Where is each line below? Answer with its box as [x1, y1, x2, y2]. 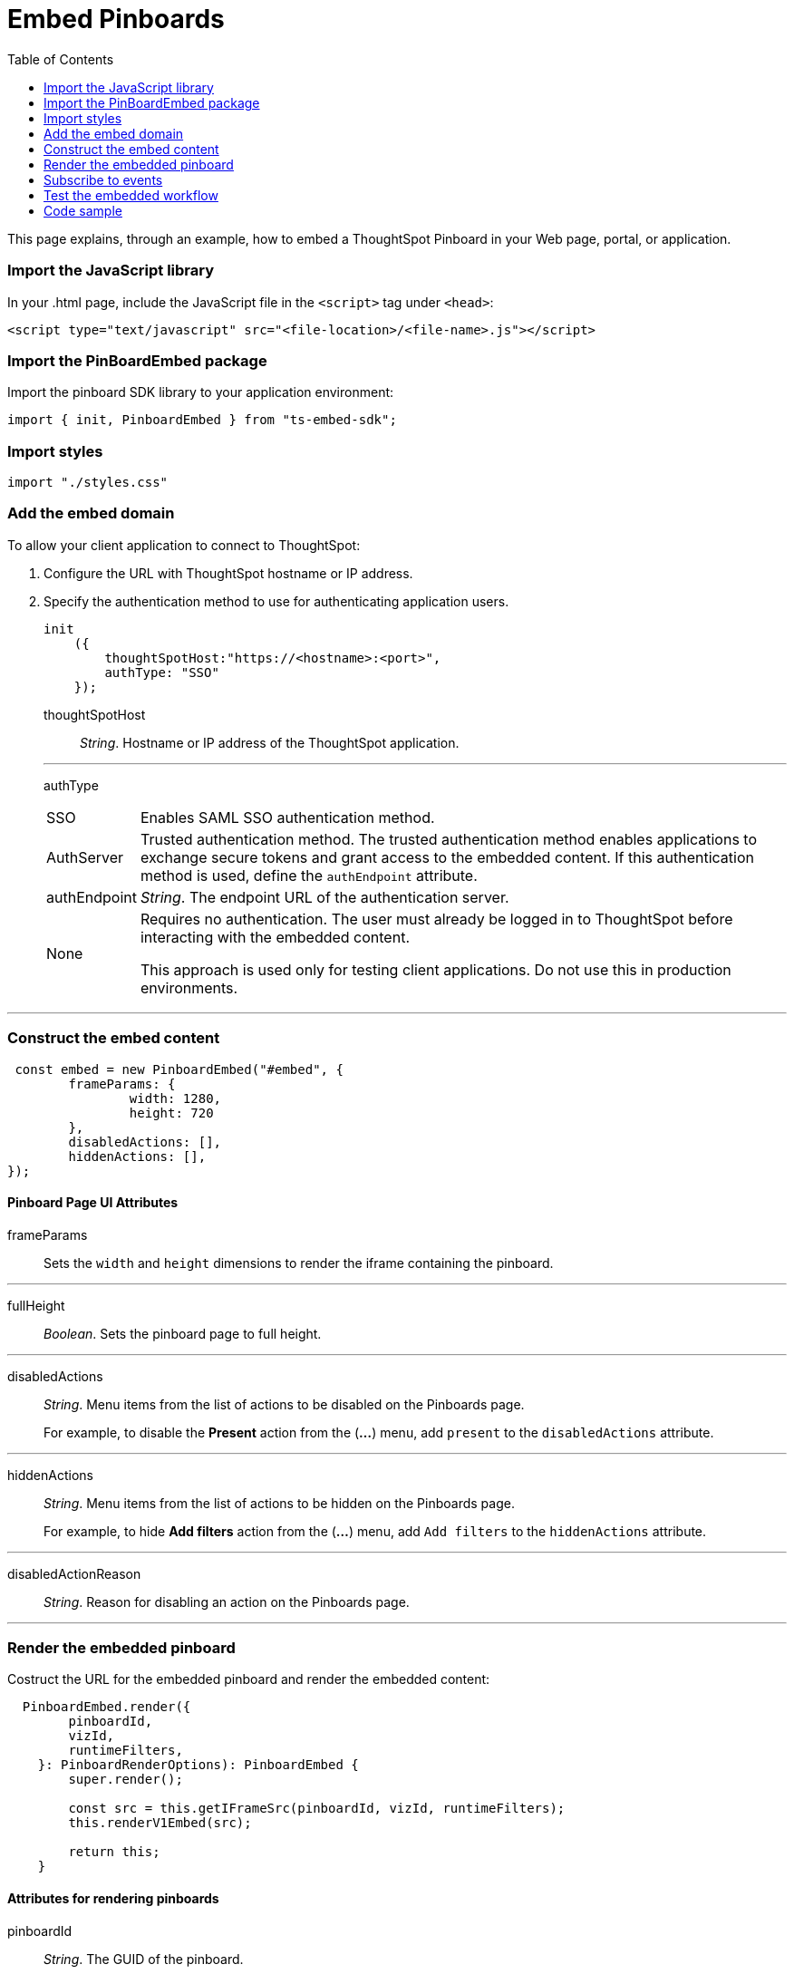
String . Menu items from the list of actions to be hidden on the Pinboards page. [44, 1495, 515, 1511]
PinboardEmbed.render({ [22, 1699, 191, 1715]
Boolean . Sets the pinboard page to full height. [44, 1325, 322, 1341]
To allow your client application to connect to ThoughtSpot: [7, 537, 361, 553]
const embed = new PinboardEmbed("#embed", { [15, 1061, 344, 1077]
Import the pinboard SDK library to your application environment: [7, 384, 394, 401]
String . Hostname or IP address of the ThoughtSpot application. [80, 734, 460, 750]
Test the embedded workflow [44, 187, 218, 203]
